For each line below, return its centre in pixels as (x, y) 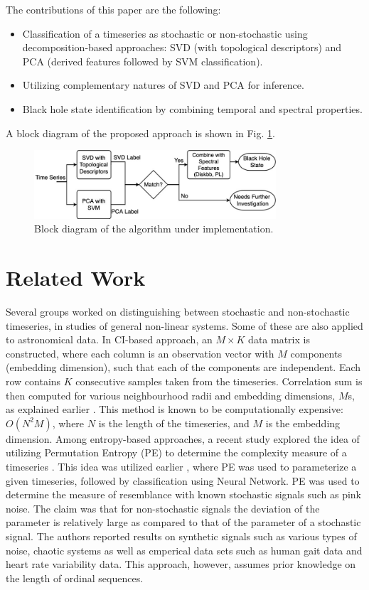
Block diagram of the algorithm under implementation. (154, 229)
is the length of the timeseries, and (174, 423)
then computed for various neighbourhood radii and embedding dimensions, (171, 395)
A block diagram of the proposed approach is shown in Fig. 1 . (140, 133)
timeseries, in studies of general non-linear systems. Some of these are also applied (184, 325)
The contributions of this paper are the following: (113, 9)
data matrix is (279, 339)
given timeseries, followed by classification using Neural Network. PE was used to (183, 480)
